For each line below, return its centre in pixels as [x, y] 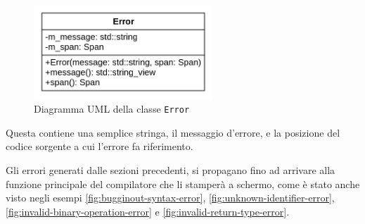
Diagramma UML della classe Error [112, 109]
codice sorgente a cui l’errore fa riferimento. [100, 146]
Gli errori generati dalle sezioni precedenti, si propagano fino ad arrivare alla [171, 170]
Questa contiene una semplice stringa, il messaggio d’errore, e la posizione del [173, 132]
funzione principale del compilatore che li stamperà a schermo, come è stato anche [183, 183]
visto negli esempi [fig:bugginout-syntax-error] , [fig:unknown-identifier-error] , [170, 198]
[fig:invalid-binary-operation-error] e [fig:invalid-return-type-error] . [148, 211]
